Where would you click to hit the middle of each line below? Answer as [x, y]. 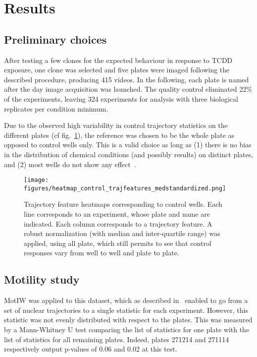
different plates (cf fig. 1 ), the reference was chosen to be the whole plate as [119, 135]
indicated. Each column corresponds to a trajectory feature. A [118, 223]
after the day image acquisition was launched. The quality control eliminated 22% [128, 89]
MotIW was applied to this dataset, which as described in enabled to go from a [126, 300]
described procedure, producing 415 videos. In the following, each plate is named [127, 79]
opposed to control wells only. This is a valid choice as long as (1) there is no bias [128, 145]
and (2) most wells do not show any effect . [70, 164]
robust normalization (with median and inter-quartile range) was [122, 233]
